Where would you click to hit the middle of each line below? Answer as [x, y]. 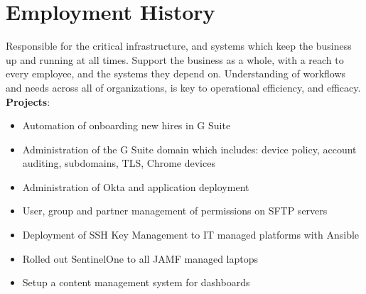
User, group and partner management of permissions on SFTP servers [175, 211]
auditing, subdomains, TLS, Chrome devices [119, 163]
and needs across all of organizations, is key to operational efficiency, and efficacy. [183, 87]
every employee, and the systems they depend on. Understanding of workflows [176, 73]
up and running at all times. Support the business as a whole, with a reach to [175, 59]
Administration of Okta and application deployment [136, 186]
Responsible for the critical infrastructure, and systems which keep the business [179, 46]
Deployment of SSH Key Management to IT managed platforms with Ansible [191, 235]
